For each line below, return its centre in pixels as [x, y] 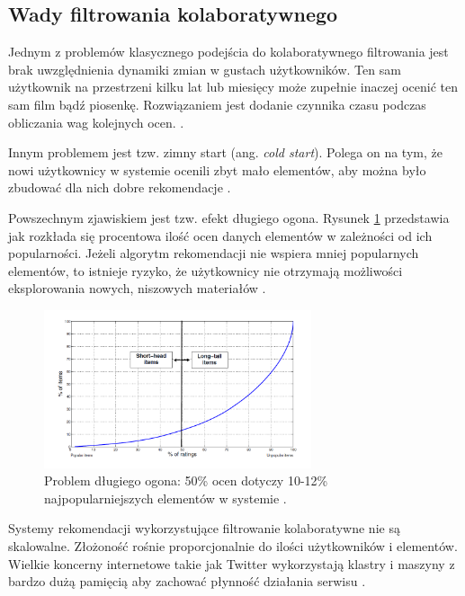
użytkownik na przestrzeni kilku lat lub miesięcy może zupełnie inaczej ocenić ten [233, 87]
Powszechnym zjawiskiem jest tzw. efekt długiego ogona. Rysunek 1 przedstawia [229, 217]
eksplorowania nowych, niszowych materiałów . [137, 288]
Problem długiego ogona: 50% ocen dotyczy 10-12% [186, 480]
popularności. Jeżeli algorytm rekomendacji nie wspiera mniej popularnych [214, 253]
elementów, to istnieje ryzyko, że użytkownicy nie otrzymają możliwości [206, 270]
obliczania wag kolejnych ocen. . [96, 122]
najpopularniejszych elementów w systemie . [165, 498]
